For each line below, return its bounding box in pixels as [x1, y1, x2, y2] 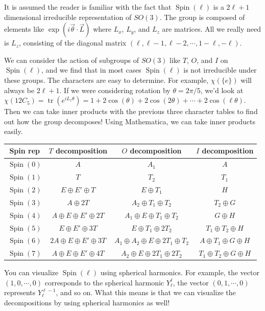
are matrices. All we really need [162, 24, 261, 34]
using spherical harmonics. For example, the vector [100, 267, 259, 278]
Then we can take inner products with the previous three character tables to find [4, 106, 258, 117]
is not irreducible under [183, 64, 257, 75]
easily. [4, 126, 23, 137]
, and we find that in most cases [41, 64, 141, 75]
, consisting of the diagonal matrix [18, 37, 127, 48]
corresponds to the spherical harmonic [44, 277, 164, 287]
